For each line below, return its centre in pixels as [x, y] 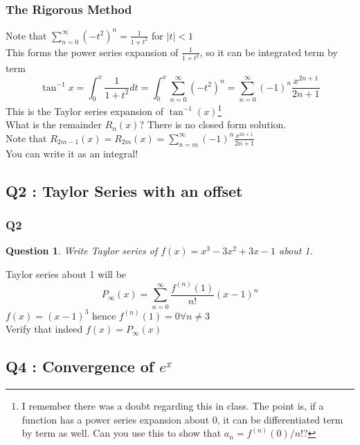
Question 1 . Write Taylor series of [82, 251]
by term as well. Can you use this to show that [121, 433]
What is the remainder [54, 124]
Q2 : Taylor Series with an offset [124, 190]
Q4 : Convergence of [80, 366]
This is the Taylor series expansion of [84, 111]
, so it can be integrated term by [269, 52]
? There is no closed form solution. [213, 124]
